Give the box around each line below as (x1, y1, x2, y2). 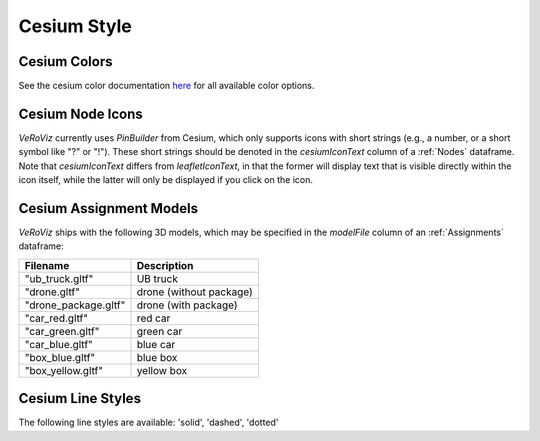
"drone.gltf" (24, 285, 80, 299)
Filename (24, 258, 70, 272)
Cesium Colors (18, 53, 114, 70)
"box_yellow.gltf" (24, 363, 104, 377)
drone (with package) (136, 298, 238, 312)
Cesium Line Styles (18, 390, 142, 407)
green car (136, 324, 183, 338)
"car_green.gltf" (24, 324, 100, 338)
